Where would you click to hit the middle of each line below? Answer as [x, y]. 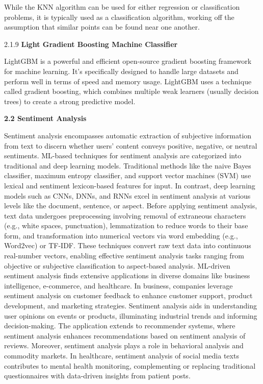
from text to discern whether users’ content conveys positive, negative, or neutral [131, 145]
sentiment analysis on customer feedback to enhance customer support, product [128, 295]
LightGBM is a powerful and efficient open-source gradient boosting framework [128, 61]
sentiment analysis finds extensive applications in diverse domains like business [127, 275]
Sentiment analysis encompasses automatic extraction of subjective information [128, 135]
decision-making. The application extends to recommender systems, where [120, 326]
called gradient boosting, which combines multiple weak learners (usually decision [131, 91]
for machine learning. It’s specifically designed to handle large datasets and [121, 71]
